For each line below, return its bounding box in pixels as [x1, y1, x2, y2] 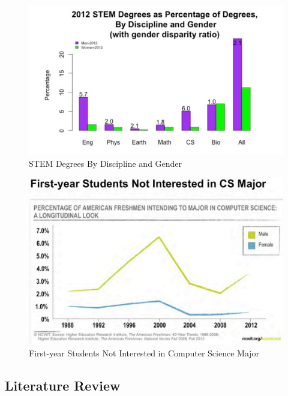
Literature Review [5, 376, 121, 395]
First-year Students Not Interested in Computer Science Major [29, 347, 260, 359]
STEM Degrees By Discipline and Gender [29, 157, 182, 169]
